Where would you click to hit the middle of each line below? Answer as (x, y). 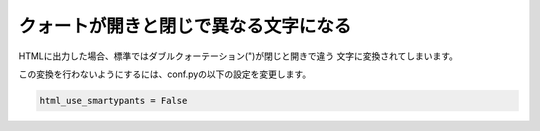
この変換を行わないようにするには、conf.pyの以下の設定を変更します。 (165, 74)
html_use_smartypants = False (113, 100)
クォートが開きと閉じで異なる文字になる (185, 26)
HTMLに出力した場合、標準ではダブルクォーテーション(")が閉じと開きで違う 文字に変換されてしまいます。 (238, 56)
